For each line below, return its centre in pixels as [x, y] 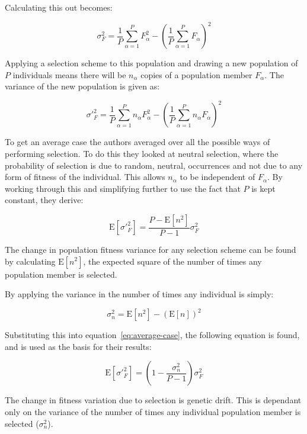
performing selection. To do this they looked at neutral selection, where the [142, 153]
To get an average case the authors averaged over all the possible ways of [137, 142]
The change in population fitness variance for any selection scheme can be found [151, 249]
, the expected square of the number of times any [172, 261]
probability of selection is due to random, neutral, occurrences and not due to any [154, 165]
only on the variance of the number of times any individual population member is [153, 412]
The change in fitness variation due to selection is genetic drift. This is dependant [153, 400]
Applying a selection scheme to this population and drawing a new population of [151, 63]
